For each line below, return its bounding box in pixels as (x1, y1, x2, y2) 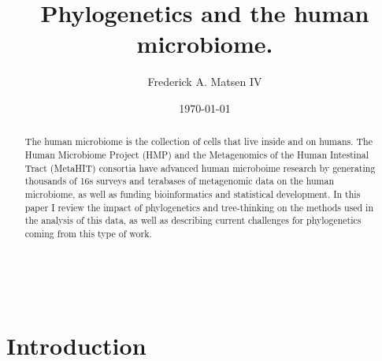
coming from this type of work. (24, 226, 152, 240)
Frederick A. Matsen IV (147, 73, 262, 90)
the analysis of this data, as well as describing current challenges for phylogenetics (24, 214, 362, 227)
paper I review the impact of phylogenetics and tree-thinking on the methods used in (24, 200, 374, 214)
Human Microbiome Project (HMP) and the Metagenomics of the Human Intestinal (24, 147, 369, 161)
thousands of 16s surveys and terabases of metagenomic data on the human (24, 174, 335, 188)
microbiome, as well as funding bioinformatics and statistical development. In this (24, 187, 361, 200)
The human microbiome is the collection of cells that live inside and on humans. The (24, 135, 373, 148)
